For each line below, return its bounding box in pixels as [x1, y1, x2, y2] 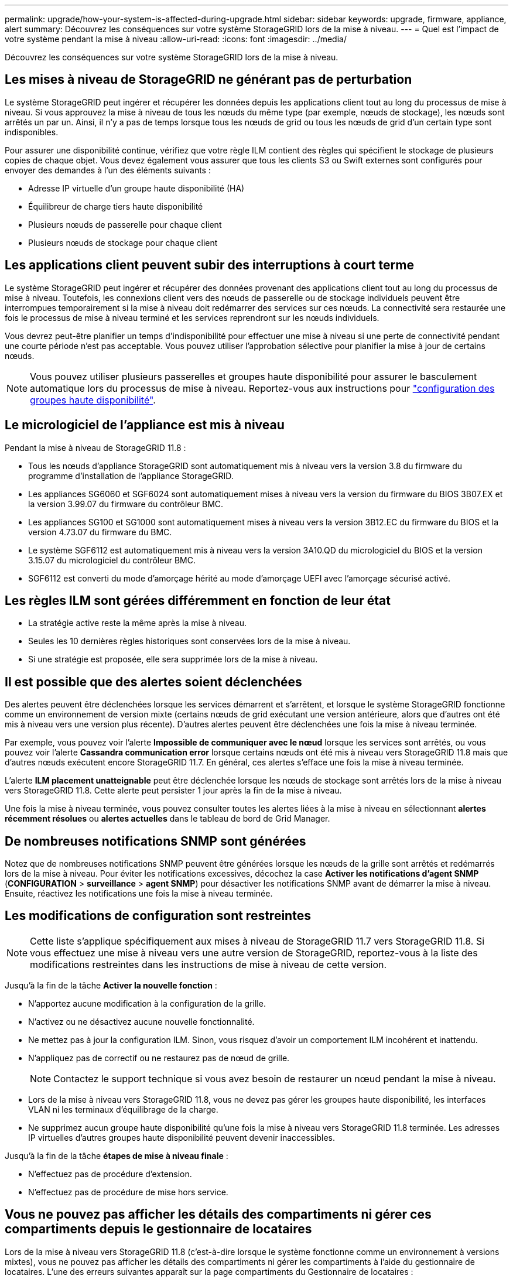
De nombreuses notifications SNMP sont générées [5, 833, 306, 849]
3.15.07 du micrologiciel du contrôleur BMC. [28, 555, 196, 565]
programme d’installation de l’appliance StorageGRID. [28, 470, 234, 481]
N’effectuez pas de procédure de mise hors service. [28, 1186, 228, 1197]
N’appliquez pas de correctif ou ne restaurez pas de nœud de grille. [28, 1052, 290, 1063]
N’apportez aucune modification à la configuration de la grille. [28, 998, 266, 1008]
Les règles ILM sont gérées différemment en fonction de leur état [5, 593, 391, 608]
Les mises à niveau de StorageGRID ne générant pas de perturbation [5, 72, 412, 87]
